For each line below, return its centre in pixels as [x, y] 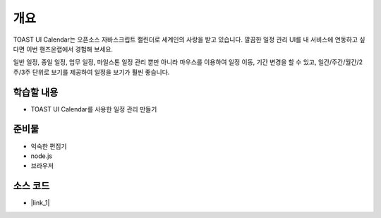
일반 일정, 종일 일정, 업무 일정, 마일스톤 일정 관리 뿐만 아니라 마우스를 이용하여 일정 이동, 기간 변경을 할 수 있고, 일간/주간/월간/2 [188, 62]
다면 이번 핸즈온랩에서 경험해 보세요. [63, 49]
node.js [42, 156]
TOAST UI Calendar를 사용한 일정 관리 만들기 [94, 109]
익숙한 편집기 [49, 146]
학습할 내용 [36, 92]
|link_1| [40, 203]
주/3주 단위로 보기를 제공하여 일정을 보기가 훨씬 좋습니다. [91, 72]
